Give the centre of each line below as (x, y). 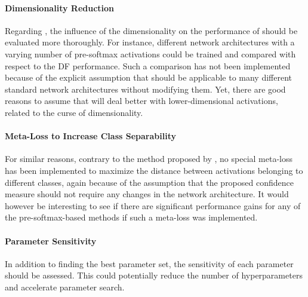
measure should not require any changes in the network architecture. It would (147, 194)
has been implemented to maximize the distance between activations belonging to (154, 170)
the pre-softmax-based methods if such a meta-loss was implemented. (131, 217)
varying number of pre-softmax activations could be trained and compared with (150, 53)
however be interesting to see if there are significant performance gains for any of (153, 205)
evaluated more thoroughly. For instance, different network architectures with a (150, 42)
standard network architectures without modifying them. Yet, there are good (145, 89)
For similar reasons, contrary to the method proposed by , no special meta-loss (149, 159)
